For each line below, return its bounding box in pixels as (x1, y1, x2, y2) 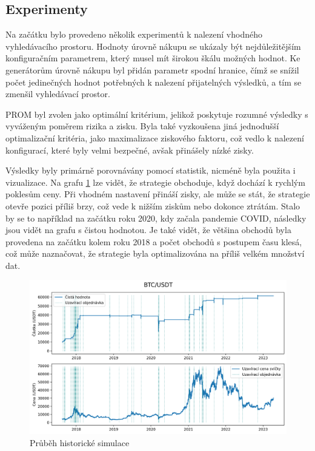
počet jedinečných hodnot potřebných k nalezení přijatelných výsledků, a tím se (5, 75, 302, 88)
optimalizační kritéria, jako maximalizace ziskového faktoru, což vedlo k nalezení (5, 131, 304, 144)
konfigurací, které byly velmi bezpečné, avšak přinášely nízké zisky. (5, 143, 254, 156)
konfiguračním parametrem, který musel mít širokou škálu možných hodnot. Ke (5, 52, 300, 64)
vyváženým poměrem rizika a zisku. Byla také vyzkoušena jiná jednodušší (5, 120, 279, 132)
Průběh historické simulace (30, 436, 130, 449)
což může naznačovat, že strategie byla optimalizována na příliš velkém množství (5, 247, 305, 260)
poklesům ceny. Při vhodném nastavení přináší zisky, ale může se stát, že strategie (5, 188, 310, 200)
